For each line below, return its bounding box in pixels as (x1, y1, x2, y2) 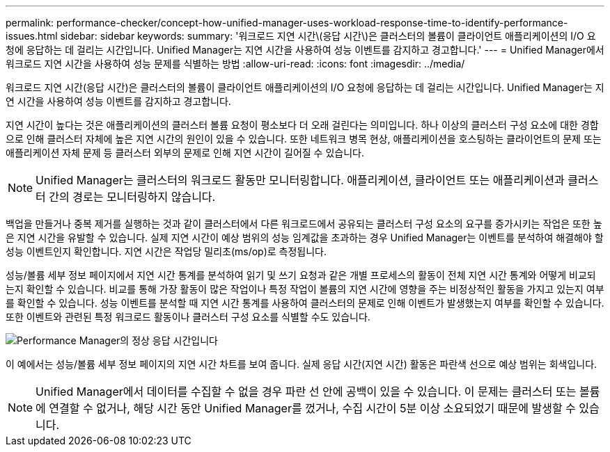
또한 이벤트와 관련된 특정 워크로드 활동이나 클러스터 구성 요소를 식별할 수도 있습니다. (6, 311, 370, 323)
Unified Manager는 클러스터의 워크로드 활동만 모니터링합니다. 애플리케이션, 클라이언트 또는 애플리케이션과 (36, 173, 565, 187)
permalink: (6, 17, 54, 29)
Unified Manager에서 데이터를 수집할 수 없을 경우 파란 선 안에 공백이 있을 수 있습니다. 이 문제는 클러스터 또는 (36, 385, 577, 398)
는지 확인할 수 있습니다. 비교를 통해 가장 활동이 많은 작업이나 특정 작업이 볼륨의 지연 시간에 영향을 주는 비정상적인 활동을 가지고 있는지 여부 (6, 283, 604, 295)
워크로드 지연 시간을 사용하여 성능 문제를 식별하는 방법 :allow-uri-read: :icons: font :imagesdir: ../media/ (6, 58, 465, 70)
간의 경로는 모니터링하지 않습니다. (49, 190, 216, 204)
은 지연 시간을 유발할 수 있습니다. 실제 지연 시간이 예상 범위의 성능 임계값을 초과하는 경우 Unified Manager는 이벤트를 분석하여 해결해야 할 (6, 232, 604, 243)
